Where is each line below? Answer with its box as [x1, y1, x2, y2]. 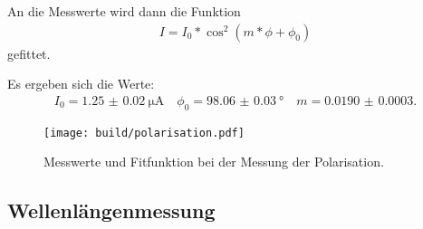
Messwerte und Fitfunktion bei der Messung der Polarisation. [43, 152, 384, 171]
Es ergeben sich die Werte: [7, 74, 155, 93]
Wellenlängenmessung [7, 196, 216, 224]
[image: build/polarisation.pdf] [43, 126, 245, 139]
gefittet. [7, 43, 51, 62]
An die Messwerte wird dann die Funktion [7, 2, 241, 20]
